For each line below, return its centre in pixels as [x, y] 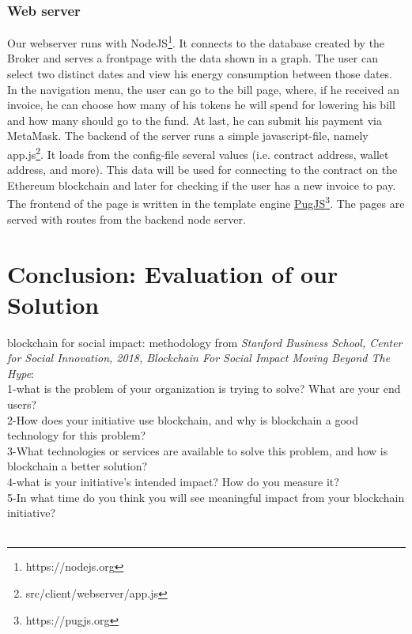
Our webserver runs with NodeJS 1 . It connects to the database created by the [196, 42]
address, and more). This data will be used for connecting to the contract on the [202, 170]
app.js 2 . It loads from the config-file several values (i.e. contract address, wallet [198, 153]
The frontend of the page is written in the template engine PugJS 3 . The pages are [206, 202]
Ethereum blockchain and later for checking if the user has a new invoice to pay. [202, 185]
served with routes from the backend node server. [127, 219]
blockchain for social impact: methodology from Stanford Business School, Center [205, 342]
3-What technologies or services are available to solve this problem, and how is [198, 450]
